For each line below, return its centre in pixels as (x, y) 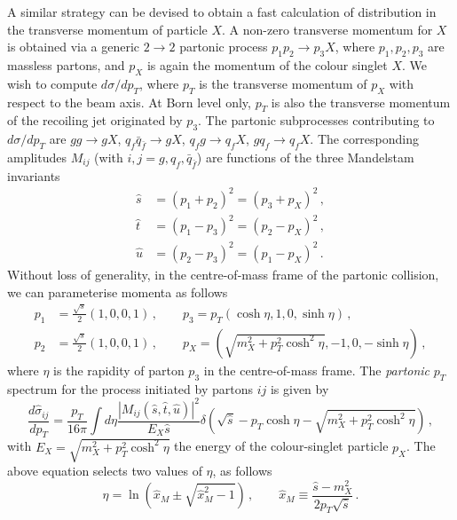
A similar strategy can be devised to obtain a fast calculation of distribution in (222, 12)
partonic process (224, 47)
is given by (299, 388)
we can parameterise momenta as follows (118, 292)
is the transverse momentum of (283, 83)
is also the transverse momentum (361, 102)
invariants (34, 175)
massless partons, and (66, 64)
